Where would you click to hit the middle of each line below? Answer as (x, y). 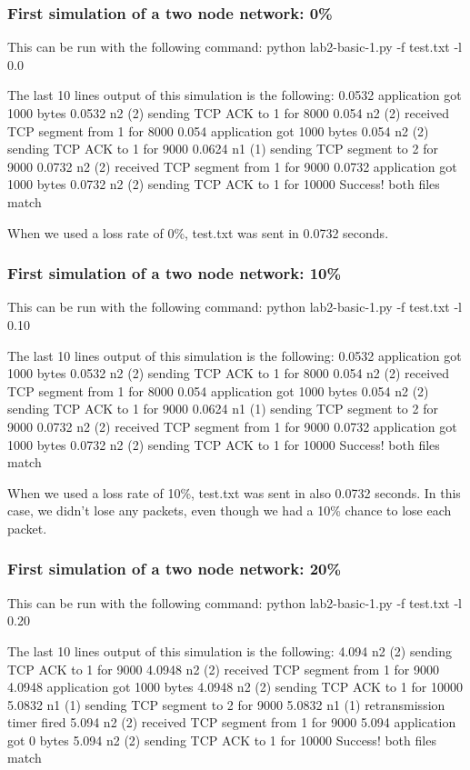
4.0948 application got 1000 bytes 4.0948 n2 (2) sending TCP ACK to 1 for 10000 (235, 687)
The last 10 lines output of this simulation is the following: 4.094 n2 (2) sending (230, 650)
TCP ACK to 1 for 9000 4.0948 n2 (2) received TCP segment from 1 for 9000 (224, 669)
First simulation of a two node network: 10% (175, 273)
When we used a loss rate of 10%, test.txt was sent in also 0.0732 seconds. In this (234, 492)
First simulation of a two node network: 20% (175, 569)
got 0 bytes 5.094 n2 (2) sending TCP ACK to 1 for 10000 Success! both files (222, 740)
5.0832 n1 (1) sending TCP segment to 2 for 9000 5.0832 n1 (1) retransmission (226, 704)
